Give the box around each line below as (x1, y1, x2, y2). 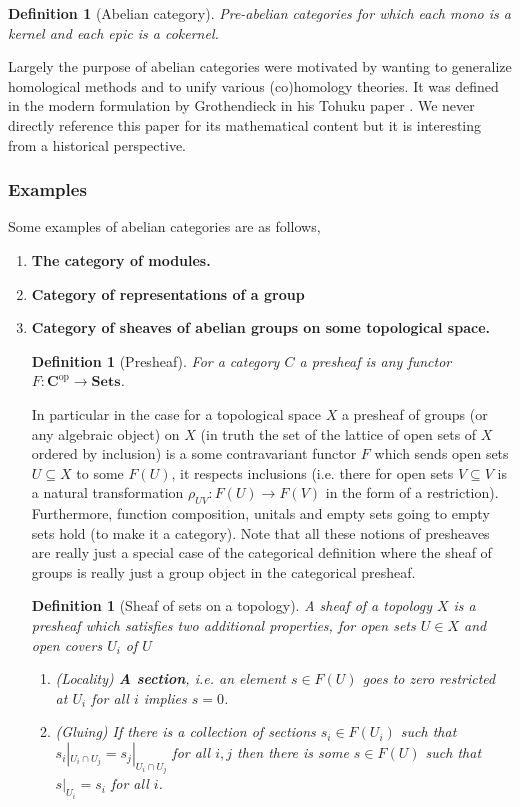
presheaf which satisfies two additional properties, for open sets (31, 615, 416, 636)
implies (143, 687, 187, 708)
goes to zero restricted (362, 668, 496, 689)
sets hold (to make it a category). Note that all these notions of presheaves (31, 522, 490, 543)
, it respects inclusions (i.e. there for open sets (171, 462, 454, 483)
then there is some (237, 742, 349, 763)
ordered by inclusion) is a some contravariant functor (31, 443, 357, 464)
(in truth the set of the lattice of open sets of (200, 423, 477, 444)
